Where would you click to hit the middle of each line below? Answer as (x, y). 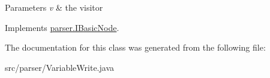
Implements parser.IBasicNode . (62, 27)
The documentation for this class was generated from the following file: (135, 47)
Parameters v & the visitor (54, 7)
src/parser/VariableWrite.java (59, 67)
